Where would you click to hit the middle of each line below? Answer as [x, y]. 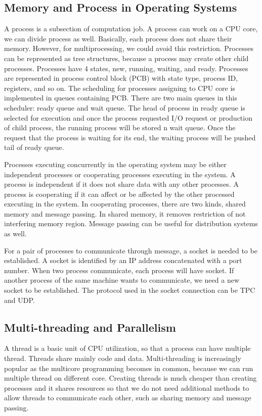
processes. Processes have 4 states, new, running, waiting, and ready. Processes [126, 68]
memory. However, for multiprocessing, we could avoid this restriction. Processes [129, 48]
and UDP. [19, 300]
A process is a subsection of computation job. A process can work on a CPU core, [131, 29]
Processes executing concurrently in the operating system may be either [115, 164]
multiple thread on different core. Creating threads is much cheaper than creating [130, 378]
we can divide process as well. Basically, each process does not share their [118, 38]
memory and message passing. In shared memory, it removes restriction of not [125, 213]
